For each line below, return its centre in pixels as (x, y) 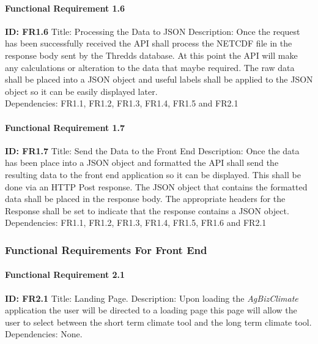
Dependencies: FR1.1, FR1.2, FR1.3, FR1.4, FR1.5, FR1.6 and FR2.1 (136, 222)
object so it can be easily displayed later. (81, 91)
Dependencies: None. (44, 334)
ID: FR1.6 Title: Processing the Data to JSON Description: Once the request (153, 31)
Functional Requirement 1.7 (65, 127)
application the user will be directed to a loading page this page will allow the (151, 310)
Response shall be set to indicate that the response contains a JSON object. (147, 210)
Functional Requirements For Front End (106, 249)
